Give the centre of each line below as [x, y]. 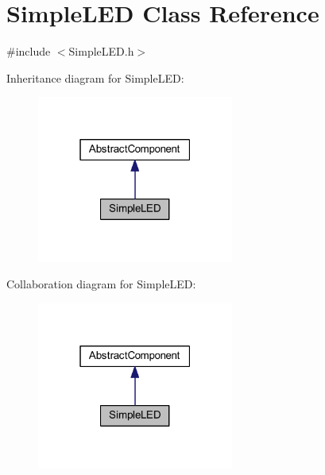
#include [29, 51]
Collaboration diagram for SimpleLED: [101, 284]
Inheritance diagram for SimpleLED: [95, 77]
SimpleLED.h [101, 51]
